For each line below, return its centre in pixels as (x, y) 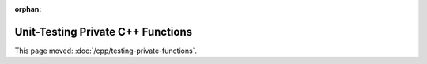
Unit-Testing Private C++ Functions (104, 32)
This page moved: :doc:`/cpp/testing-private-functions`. (106, 51)
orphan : (28, 9)
